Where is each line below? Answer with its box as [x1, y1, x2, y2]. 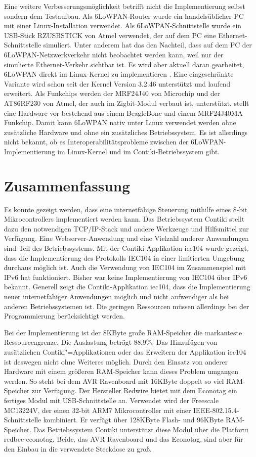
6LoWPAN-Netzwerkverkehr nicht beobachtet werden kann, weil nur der [4, 49, 223, 59]
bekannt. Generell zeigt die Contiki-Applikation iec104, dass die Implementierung [4, 281, 251, 292]
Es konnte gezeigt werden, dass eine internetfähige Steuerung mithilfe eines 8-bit [4, 204, 248, 214]
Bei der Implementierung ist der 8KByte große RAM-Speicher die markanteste [4, 327, 242, 337]
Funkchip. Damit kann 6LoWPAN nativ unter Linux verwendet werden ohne [4, 117, 236, 128]
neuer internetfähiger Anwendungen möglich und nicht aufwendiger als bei [4, 291, 229, 301]
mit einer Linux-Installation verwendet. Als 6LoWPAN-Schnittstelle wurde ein [4, 20, 242, 31]
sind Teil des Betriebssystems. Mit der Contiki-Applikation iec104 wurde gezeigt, [4, 243, 249, 253]
